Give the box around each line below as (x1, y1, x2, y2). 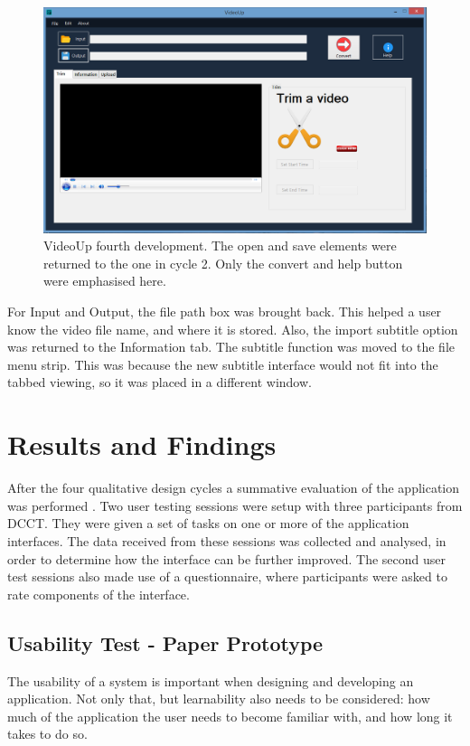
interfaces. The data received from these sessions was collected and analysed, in (7, 531, 446, 550)
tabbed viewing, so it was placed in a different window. (7, 373, 312, 392)
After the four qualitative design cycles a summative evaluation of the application (7, 478, 460, 497)
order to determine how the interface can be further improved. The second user (7, 549, 446, 568)
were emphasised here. (43, 271, 166, 290)
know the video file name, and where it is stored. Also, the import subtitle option (7, 319, 458, 338)
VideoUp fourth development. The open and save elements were (43, 236, 397, 255)
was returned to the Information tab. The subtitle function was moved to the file (7, 337, 456, 356)
